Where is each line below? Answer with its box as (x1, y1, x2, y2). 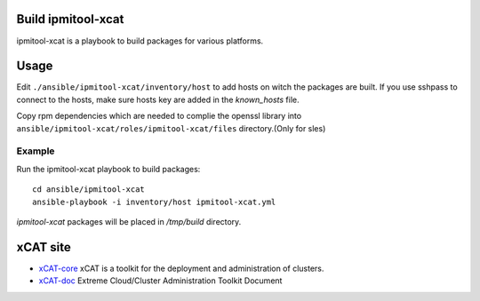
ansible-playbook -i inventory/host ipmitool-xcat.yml (32, 196, 276, 207)
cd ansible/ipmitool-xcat (32, 185, 146, 194)
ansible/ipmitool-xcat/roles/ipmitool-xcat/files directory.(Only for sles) (16, 123, 326, 133)
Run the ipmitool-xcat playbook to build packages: (16, 163, 201, 174)
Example (16, 145, 55, 157)
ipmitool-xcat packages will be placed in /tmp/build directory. (16, 216, 242, 226)
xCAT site (16, 240, 71, 255)
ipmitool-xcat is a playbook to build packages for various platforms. (16, 36, 264, 46)
